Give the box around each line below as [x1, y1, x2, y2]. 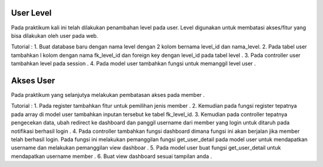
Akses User [11, 75, 56, 86]
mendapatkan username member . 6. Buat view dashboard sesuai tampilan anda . [11, 153, 212, 160]
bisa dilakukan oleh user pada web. [11, 32, 99, 39]
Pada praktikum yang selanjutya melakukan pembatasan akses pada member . [11, 91, 205, 98]
